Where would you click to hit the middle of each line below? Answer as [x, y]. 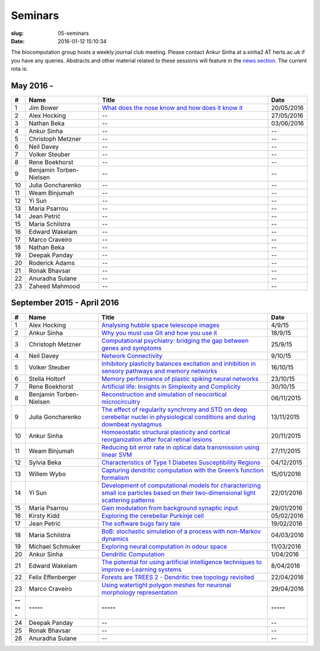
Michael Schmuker [55, 546]
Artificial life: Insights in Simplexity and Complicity [171, 386]
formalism [116, 477]
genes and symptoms [132, 348]
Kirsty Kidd [44, 515]
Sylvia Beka [45, 462]
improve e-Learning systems [142, 569]
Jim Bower [44, 108]
